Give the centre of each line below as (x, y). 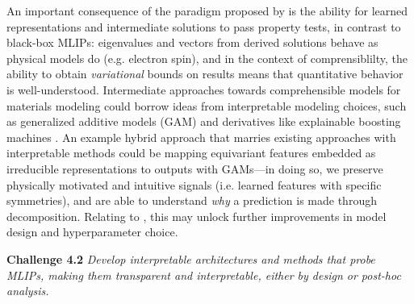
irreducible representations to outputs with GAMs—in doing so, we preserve (195, 168)
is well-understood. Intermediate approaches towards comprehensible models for (204, 89)
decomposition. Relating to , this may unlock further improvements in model (197, 216)
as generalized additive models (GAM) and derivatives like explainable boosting (204, 121)
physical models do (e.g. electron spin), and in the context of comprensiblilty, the (207, 58)
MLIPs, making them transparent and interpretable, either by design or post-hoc (204, 275)
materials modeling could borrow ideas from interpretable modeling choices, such (207, 105)
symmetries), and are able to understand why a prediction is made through (192, 200)
